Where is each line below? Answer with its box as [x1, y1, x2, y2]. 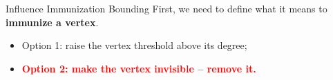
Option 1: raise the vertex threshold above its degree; [21, 38, 247, 52]
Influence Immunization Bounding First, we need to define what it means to [6, 1, 327, 15]
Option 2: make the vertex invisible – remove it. [21, 61, 256, 75]
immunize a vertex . [6, 14, 99, 29]
